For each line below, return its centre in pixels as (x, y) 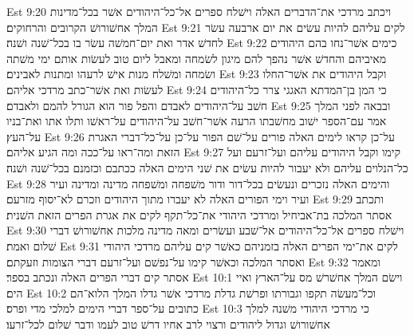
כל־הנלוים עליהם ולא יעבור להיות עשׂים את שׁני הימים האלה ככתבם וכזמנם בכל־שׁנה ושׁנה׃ (207, 167)
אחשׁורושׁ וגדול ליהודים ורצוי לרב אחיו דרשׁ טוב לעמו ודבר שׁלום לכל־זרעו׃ (169, 323)
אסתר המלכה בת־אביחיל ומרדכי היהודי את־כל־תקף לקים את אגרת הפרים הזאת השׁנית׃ (199, 214)
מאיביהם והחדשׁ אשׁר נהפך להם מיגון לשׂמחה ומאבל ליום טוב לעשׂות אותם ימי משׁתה (197, 58)
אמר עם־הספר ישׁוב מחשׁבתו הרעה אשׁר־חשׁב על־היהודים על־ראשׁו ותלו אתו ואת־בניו (197, 121)
